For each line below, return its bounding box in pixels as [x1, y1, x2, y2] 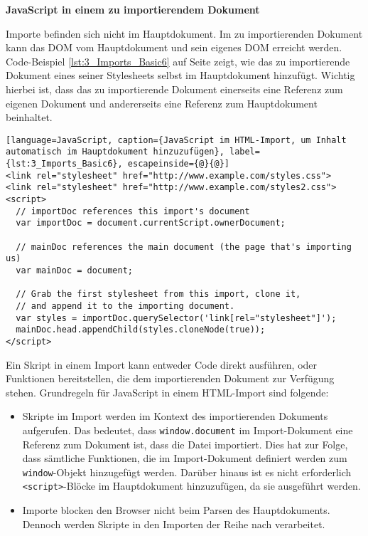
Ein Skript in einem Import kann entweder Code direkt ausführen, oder [6, 357, 318, 372]
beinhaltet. [6, 110, 53, 125]
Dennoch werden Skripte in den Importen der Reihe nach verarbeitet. [22, 516, 325, 531]
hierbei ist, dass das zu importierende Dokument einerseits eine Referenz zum [6, 81, 343, 96]
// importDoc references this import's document [16, 206, 250, 216]
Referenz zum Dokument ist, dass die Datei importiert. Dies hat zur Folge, [22, 436, 348, 451]
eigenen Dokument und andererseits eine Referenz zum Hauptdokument [6, 95, 318, 110]
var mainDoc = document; [16, 265, 133, 275]
